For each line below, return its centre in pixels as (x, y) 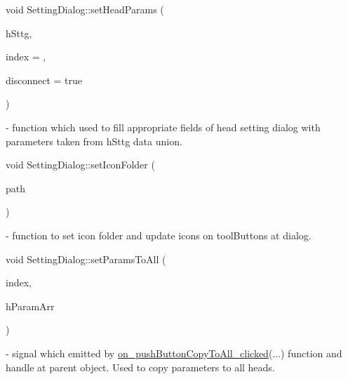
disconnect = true (44, 80)
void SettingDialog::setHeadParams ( (85, 9)
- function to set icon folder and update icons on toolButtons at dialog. (159, 235)
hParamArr (30, 306)
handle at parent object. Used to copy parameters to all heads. (140, 367)
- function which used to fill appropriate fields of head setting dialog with (163, 127)
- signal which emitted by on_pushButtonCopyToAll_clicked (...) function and (174, 353)
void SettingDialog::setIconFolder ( (80, 165)
